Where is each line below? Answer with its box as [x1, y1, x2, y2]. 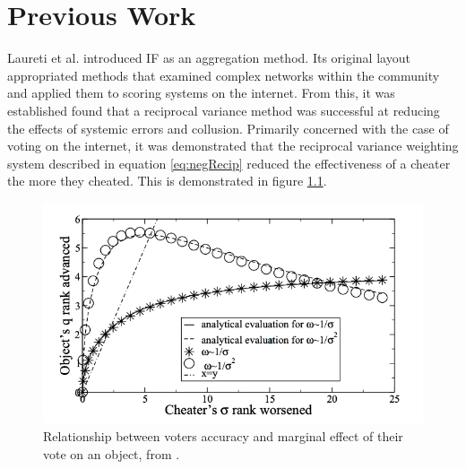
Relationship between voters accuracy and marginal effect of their [43, 427, 403, 446]
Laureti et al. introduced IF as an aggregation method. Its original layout [7, 48, 410, 67]
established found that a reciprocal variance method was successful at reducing [7, 100, 440, 119]
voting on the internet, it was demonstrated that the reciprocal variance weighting [7, 136, 459, 155]
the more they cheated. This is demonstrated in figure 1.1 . [7, 171, 327, 190]
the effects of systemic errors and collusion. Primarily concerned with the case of [7, 118, 449, 137]
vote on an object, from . [43, 444, 180, 463]
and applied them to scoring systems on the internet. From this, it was [7, 83, 395, 102]
